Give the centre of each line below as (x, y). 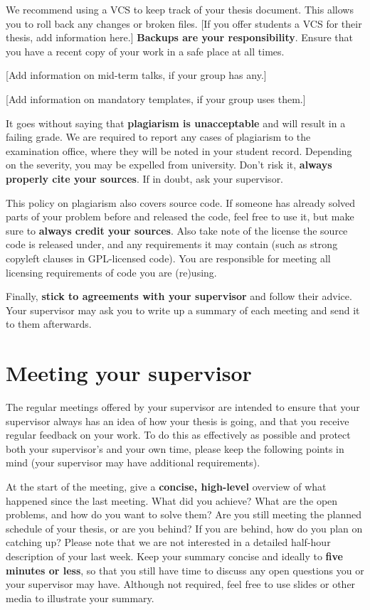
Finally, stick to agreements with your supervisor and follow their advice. (179, 296)
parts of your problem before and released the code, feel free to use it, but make (180, 216)
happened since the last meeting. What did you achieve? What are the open (172, 500)
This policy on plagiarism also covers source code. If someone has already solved (181, 202)
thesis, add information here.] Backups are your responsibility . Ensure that (179, 37)
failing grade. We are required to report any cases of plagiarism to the (158, 137)
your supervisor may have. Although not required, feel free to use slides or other (181, 584)
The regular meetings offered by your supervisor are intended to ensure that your (183, 407)
